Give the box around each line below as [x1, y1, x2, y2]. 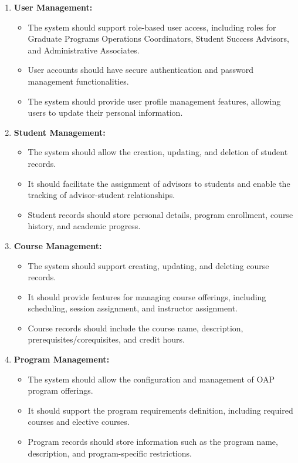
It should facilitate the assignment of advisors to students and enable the [28, 177, 290, 189]
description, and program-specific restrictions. [28, 447, 192, 459]
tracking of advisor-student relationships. [28, 189, 175, 201]
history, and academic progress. [28, 220, 141, 232]
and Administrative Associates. [28, 43, 140, 56]
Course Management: [13, 239, 102, 251]
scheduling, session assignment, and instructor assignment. [28, 302, 238, 314]
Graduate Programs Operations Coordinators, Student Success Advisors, [28, 32, 289, 45]
